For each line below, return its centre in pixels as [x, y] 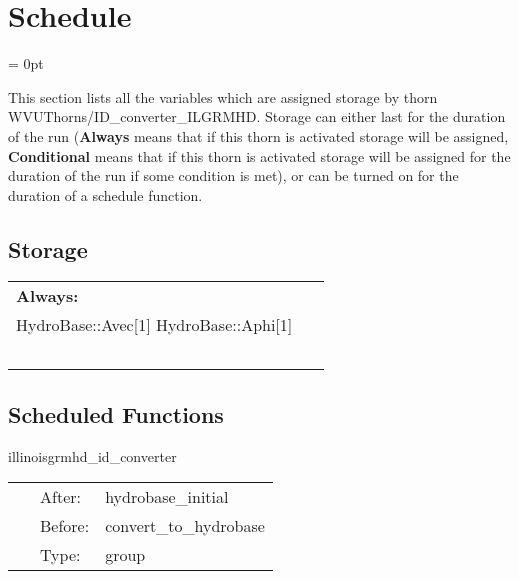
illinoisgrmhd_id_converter [92, 455]
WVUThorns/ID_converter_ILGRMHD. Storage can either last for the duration [257, 116]
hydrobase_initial [167, 497]
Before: [65, 526]
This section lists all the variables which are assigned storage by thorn [223, 96]
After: [60, 497]
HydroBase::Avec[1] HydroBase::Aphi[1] [154, 325]
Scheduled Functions [116, 413]
